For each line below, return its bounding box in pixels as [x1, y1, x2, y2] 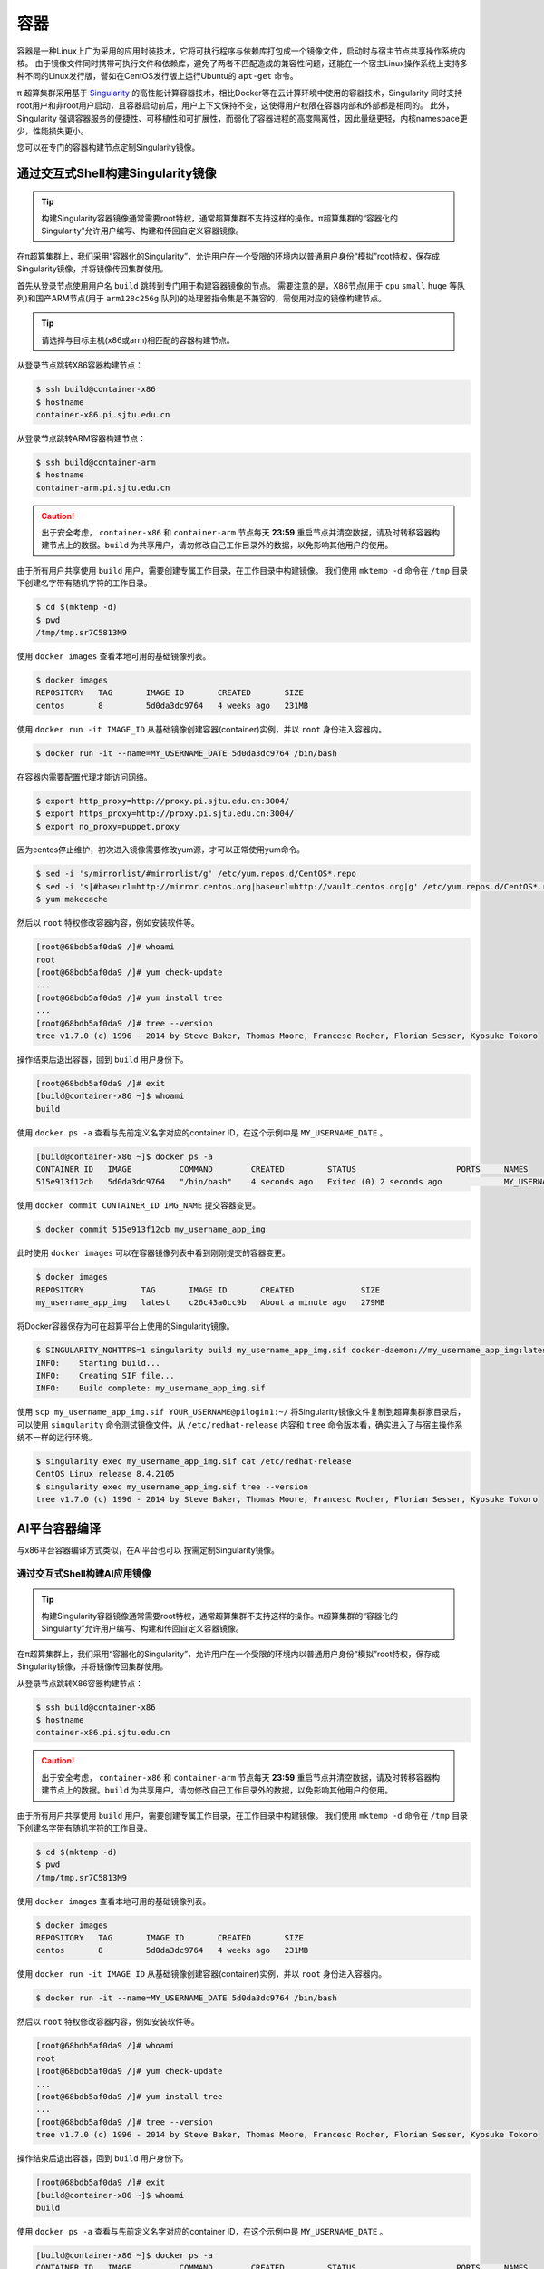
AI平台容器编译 [16, 1520, 102, 1536]
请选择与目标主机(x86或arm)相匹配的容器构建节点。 [41, 334, 235, 345]
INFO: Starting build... [35, 1358, 160, 1368]
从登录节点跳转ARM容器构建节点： [16, 432, 147, 444]
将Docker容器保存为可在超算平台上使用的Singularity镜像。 [16, 1321, 235, 1331]
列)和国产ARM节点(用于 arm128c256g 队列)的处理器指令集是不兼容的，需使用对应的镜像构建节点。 [16, 293, 387, 304]
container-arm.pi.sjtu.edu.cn [35, 482, 170, 493]
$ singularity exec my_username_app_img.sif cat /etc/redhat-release [35, 1457, 352, 1467]
